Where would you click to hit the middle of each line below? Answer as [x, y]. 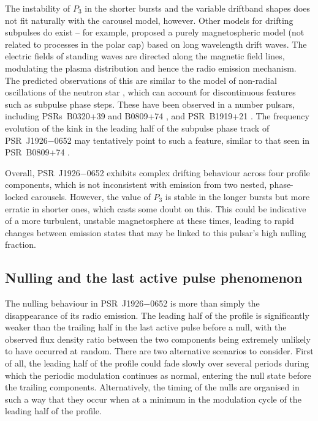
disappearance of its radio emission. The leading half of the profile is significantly [157, 315]
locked [17, 196]
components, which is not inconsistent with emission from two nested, [136, 184]
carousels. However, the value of [91, 196]
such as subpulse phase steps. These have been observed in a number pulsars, [150, 104]
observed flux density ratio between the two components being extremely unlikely [158, 339]
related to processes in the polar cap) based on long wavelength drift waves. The [156, 44]
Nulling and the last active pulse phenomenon [154, 278]
